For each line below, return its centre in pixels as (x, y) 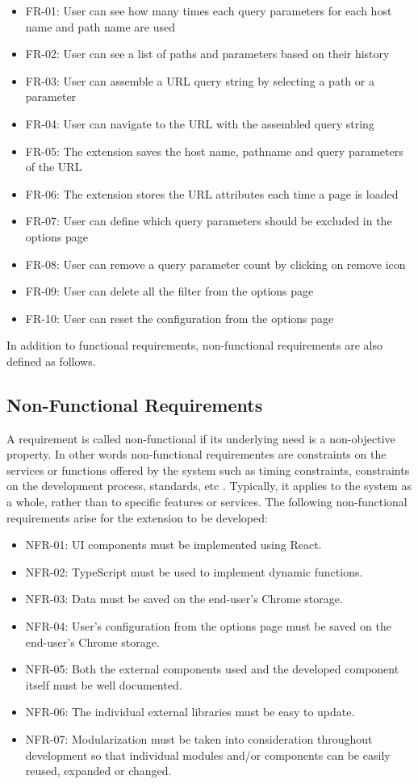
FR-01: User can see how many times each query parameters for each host (209, 10)
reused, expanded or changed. (98, 771)
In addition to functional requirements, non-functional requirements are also (194, 345)
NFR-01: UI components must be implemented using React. (173, 545)
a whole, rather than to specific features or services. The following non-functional (207, 502)
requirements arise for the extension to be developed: (137, 517)
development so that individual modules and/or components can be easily (208, 755)
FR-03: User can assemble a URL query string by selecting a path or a (200, 80)
